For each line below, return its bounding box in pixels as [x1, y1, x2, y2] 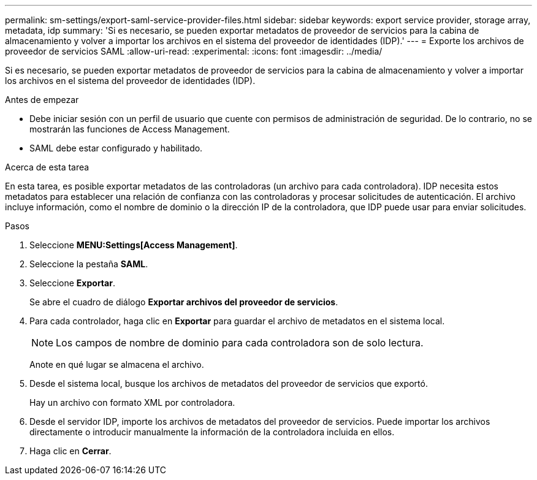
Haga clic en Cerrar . [29, 446, 112, 456]
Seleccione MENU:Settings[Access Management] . [29, 240, 238, 250]
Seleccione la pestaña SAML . [29, 259, 148, 269]
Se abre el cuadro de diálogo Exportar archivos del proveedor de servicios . [29, 297, 338, 307]
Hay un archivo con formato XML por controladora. [29, 397, 235, 408]
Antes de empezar [5, 94, 79, 105]
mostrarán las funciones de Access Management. [29, 124, 230, 134]
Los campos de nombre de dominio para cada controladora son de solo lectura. [56, 337, 424, 349]
